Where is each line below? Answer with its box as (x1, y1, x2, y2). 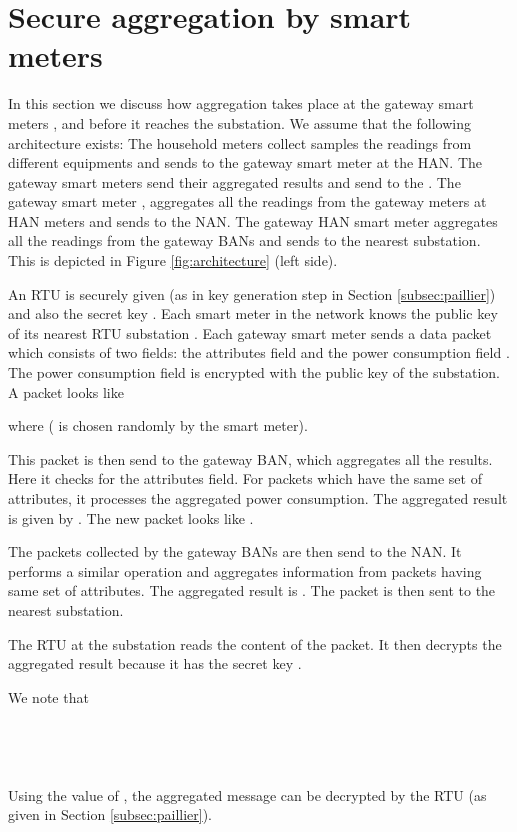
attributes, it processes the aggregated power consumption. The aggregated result (8, 488, 508, 508)
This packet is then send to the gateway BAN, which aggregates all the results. (8, 448, 493, 469)
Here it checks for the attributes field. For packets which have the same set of (8, 468, 482, 489)
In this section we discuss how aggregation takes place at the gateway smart (8, 93, 474, 114)
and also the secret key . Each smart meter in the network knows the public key (8, 303, 498, 324)
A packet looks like (8, 381, 124, 402)
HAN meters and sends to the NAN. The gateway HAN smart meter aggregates (8, 210, 498, 231)
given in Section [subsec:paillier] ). (8, 804, 213, 825)
